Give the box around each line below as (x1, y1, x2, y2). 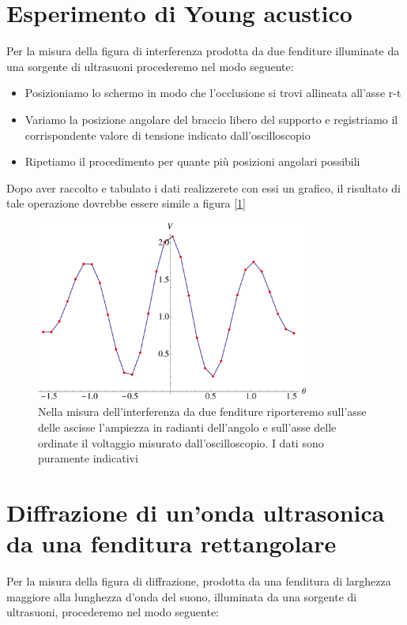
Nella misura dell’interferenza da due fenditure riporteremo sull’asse (38, 403, 367, 420)
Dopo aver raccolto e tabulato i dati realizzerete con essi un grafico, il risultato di (6, 179, 401, 196)
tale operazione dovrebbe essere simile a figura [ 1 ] (6, 195, 246, 211)
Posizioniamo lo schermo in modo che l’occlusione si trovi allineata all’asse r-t (24, 84, 401, 101)
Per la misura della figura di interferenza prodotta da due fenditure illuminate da (6, 43, 400, 59)
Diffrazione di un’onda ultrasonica (6, 496, 385, 528)
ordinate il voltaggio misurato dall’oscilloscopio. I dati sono (38, 434, 324, 451)
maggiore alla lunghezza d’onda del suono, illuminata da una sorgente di (6, 588, 357, 604)
